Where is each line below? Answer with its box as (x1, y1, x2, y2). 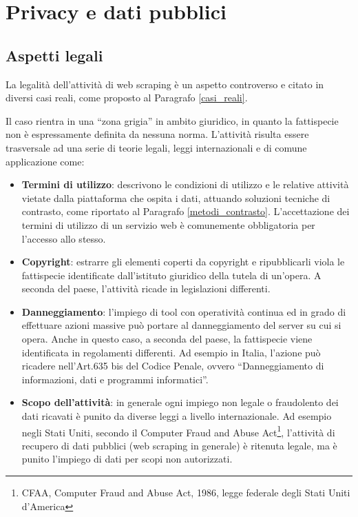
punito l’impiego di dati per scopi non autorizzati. (21, 452, 233, 466)
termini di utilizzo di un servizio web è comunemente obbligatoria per (21, 217, 315, 232)
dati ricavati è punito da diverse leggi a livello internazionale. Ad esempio (21, 409, 332, 423)
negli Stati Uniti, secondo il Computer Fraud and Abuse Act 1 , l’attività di (21, 423, 335, 439)
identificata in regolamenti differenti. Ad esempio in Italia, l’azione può (21, 345, 321, 359)
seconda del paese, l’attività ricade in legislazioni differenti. (21, 281, 271, 296)
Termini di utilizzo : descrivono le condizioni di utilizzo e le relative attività (21, 177, 349, 192)
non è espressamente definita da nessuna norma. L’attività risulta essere (6, 127, 309, 141)
